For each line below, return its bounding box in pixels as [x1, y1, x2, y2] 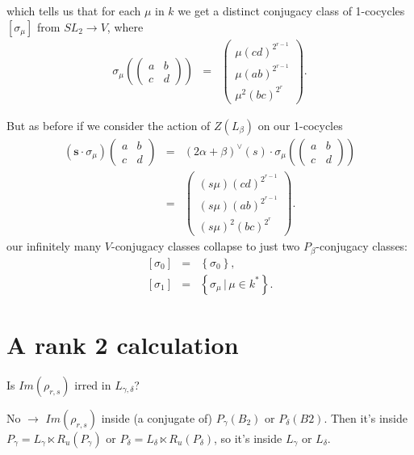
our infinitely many [6, 238, 102, 255]
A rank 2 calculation [6, 328, 239, 361]
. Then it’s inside [324, 410, 408, 427]
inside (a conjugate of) [101, 410, 212, 427]
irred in [74, 377, 111, 394]
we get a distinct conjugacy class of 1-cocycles [178, 2, 405, 19]
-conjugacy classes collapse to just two [111, 238, 300, 255]
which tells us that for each [6, 2, 141, 19]
